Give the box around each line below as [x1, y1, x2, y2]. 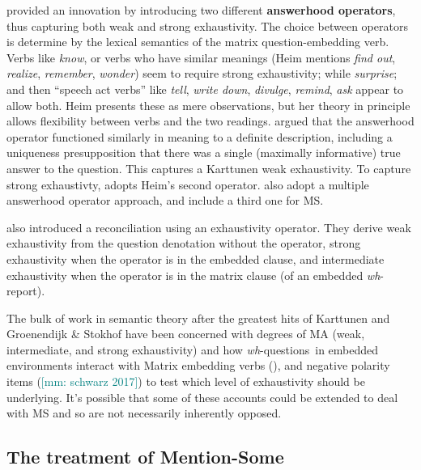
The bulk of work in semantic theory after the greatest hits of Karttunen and [6, 309, 390, 326]
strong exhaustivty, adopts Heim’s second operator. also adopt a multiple [6, 176, 369, 193]
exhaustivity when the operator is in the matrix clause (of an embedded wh [6, 266, 381, 283]
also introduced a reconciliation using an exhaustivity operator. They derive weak [6, 218, 411, 235]
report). [6, 282, 45, 299]
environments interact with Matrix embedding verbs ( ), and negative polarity [6, 357, 390, 374]
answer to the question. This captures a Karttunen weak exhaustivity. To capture [6, 159, 411, 176]
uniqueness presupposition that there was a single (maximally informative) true [6, 144, 401, 161]
